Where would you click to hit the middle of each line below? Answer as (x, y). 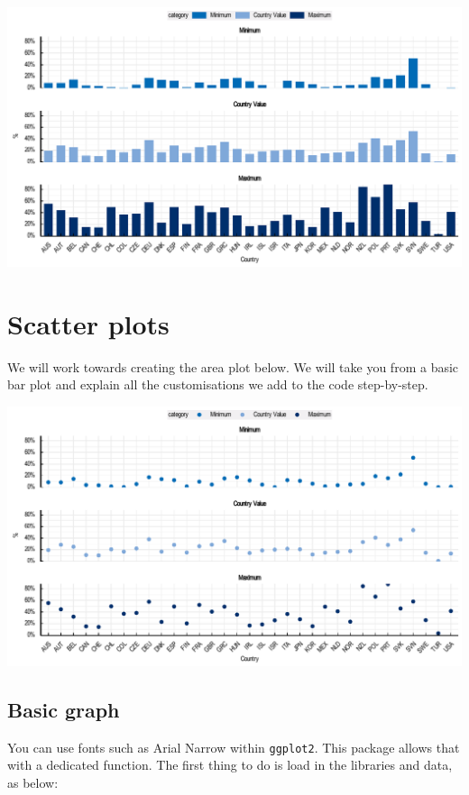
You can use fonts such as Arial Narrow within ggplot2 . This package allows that (234, 747)
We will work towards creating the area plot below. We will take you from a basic (233, 366)
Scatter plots (88, 323)
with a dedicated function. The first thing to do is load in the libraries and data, (230, 765)
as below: (33, 782)
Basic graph (64, 709)
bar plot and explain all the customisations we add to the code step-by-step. (218, 384)
